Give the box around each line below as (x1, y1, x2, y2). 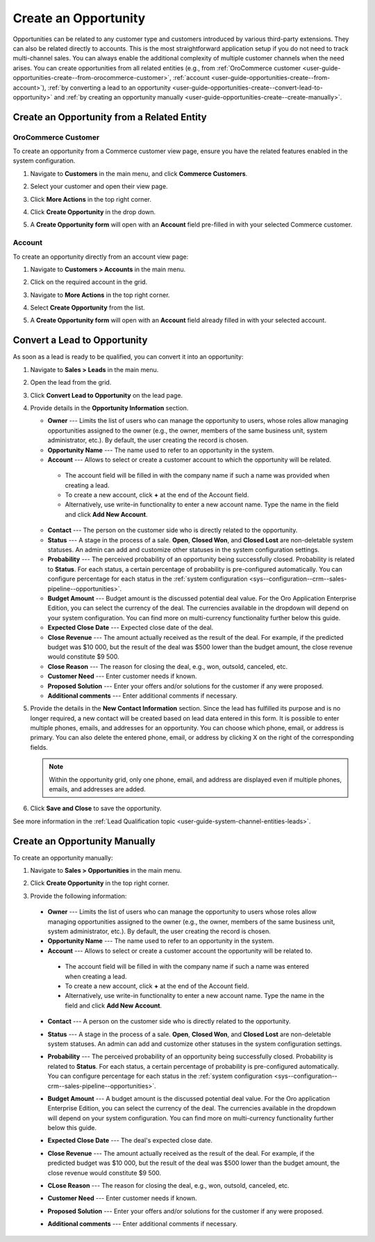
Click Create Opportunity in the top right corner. (30, 879, 169, 887)
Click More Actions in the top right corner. (30, 195, 152, 203)
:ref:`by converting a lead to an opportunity (47, 83, 172, 92)
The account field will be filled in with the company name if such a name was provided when (65, 471, 330, 480)
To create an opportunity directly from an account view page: (12, 252, 189, 261)
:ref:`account (172, 74, 210, 82)
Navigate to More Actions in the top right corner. (30, 291, 170, 299)
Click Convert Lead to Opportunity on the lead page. (30, 391, 183, 399)
